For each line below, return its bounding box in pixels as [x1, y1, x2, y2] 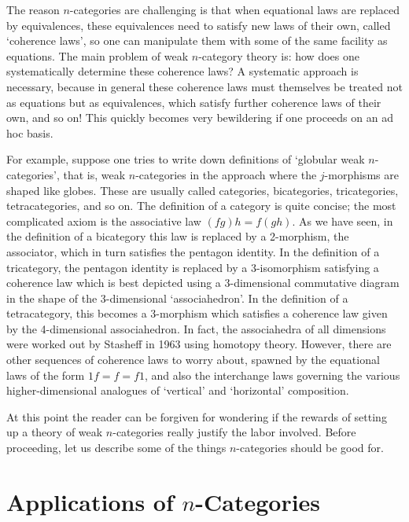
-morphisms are [324, 166, 399, 182]
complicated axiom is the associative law [6, 212, 201, 229]
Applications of [6, 485, 174, 517]
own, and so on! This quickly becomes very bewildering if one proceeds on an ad [6, 109, 393, 126]
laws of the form [6, 366, 85, 383]
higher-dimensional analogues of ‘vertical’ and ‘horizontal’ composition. [6, 382, 349, 399]
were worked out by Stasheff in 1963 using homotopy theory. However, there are [6, 336, 392, 352]
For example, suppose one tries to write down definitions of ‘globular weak [6, 151, 365, 167]
